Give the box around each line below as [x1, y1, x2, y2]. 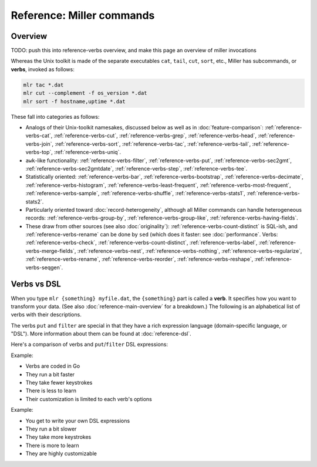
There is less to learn [25, 387, 76, 394]
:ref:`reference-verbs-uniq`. [53, 149, 122, 156]
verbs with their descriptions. [11, 311, 82, 318]
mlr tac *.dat [23, 81, 64, 88]
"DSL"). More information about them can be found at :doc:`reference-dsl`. [11, 330, 192, 338]
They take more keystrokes [25, 433, 92, 441]
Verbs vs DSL [11, 279, 61, 289]
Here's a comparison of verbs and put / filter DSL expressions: [11, 341, 168, 348]
